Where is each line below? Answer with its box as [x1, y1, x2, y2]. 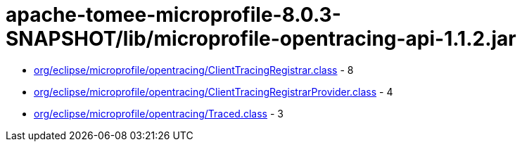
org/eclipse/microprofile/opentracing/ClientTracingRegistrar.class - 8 [34, 63, 354, 76]
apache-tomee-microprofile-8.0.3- [6, 3, 341, 27]
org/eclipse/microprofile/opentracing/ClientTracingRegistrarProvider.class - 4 [34, 85, 393, 98]
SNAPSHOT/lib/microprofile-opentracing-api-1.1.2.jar [6, 27, 516, 51]
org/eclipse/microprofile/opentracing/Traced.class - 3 [34, 107, 284, 120]
